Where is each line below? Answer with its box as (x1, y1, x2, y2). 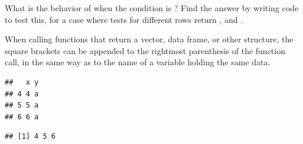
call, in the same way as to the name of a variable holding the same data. (5, 56, 271, 68)
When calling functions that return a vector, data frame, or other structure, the (5, 33, 294, 45)
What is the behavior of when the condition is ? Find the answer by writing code (5, 2, 299, 14)
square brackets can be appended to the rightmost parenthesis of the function (5, 44, 285, 56)
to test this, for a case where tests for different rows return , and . (5, 13, 243, 25)
